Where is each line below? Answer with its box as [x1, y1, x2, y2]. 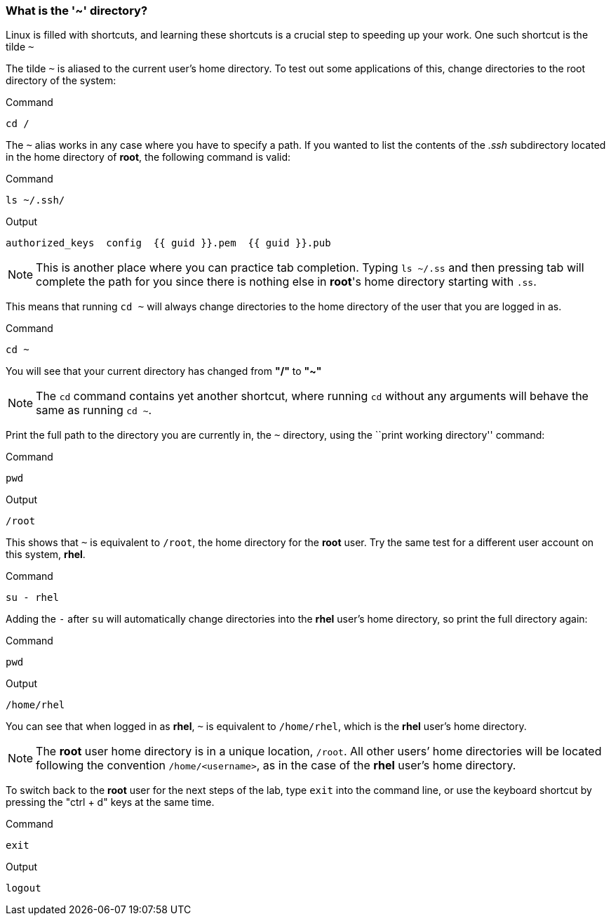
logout [6, 882, 41, 894]
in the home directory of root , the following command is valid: [6, 151, 291, 164]
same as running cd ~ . [36, 403, 152, 418]
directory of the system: [6, 74, 116, 87]
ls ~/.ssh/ [6, 194, 65, 206]
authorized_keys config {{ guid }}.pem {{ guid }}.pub [6, 237, 331, 249]
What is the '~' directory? [6, 4, 148, 18]
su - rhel [6, 592, 59, 604]
